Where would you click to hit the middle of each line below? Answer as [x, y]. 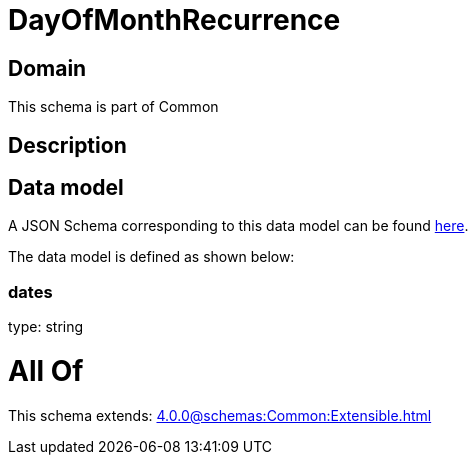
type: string [46, 327]
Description [67, 145]
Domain [47, 68]
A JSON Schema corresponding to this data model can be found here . [238, 226]
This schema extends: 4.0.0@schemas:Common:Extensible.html [220, 415]
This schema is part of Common [113, 107]
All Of [46, 370]
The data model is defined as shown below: [151, 257]
